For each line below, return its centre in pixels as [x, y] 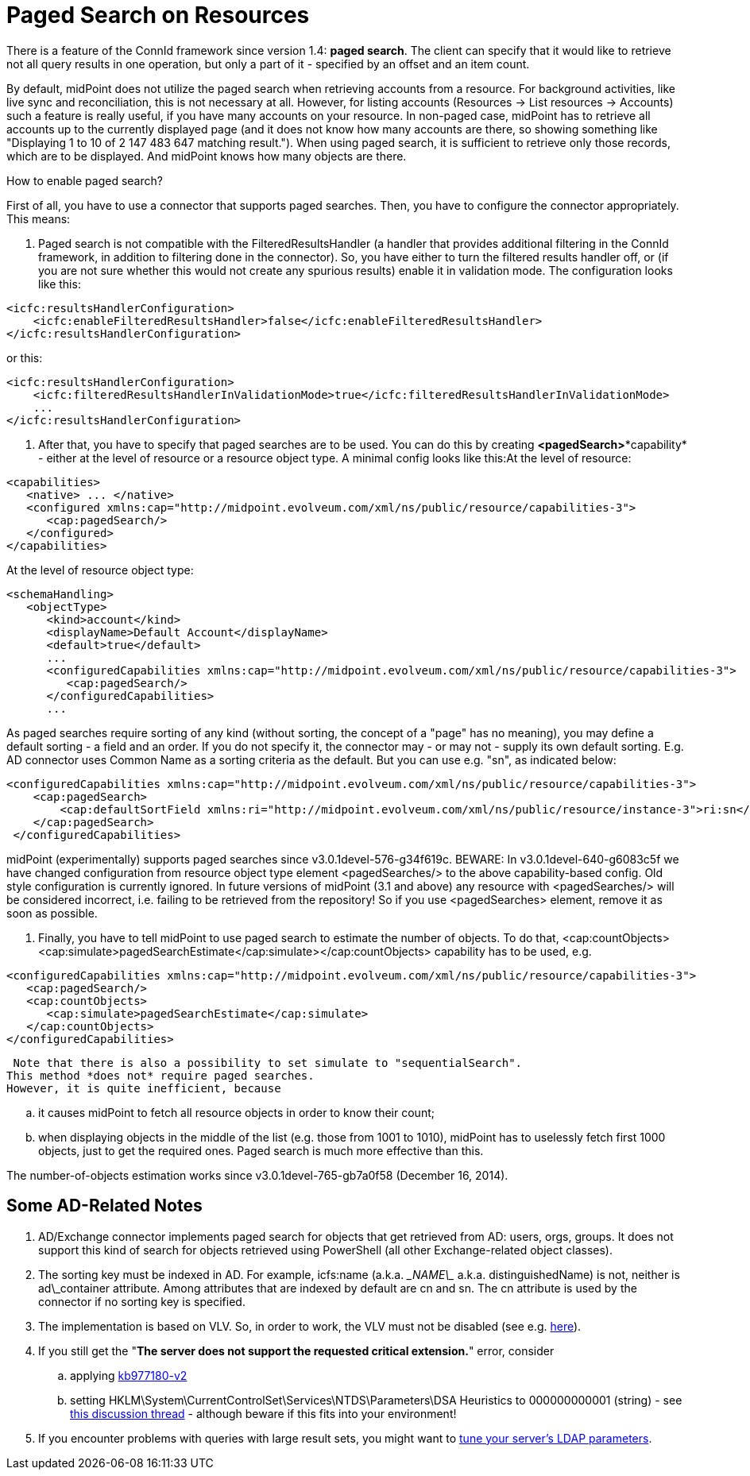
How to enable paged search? [85, 180]
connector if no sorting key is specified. [142, 1301]
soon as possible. [52, 913]
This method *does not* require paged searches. [160, 1075]
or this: [25, 357]
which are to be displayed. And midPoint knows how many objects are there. [207, 156]
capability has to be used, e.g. [513, 951]
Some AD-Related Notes [104, 1206]
